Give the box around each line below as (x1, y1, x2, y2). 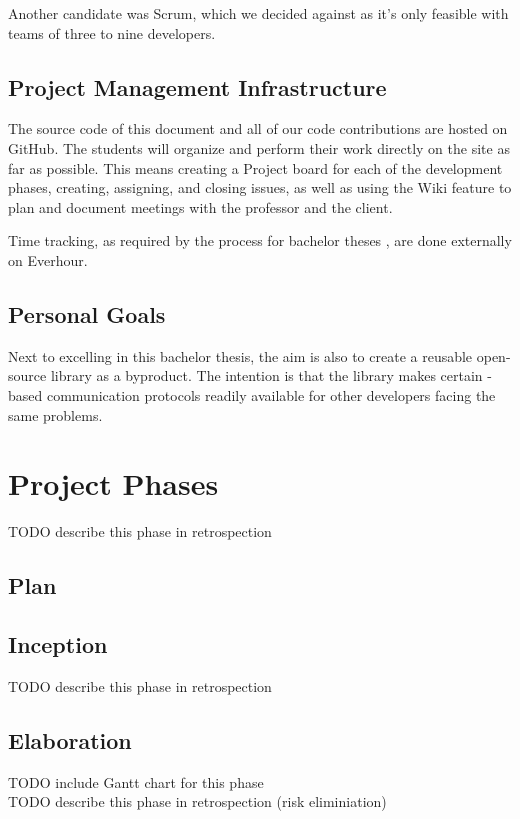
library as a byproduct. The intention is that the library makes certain (50, 365, 483, 386)
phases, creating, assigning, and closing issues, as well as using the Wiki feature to (8, 177, 512, 198)
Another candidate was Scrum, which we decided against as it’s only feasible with (8, 3, 509, 23)
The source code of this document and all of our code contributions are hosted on (8, 118, 508, 139)
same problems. (8, 404, 103, 425)
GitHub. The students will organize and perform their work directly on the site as (8, 137, 510, 158)
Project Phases (8, 463, 219, 504)
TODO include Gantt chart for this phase (8, 771, 264, 792)
